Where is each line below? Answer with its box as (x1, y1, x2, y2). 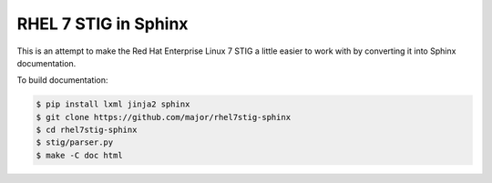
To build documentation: (16, 75, 108, 86)
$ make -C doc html (36, 150, 123, 160)
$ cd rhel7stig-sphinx (36, 125, 138, 136)
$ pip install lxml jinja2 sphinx (36, 99, 190, 109)
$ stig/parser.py (36, 137, 114, 147)
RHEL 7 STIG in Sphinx (16, 14, 189, 34)
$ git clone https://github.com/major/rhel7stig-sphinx (36, 112, 292, 122)
